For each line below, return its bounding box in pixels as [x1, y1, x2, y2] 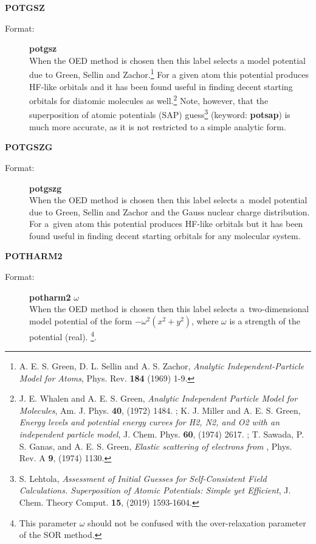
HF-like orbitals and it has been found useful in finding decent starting [29, 80, 293, 92]
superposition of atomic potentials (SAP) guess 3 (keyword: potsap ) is [29, 106, 290, 121]
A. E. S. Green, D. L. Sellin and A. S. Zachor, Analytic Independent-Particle [19, 360, 304, 372]
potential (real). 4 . [29, 328, 97, 343]
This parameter [19, 516, 77, 529]
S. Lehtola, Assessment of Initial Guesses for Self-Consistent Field [19, 472, 267, 484]
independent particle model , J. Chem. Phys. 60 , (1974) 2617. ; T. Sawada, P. [19, 428, 304, 441]
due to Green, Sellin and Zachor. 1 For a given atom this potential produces [29, 66, 309, 81]
